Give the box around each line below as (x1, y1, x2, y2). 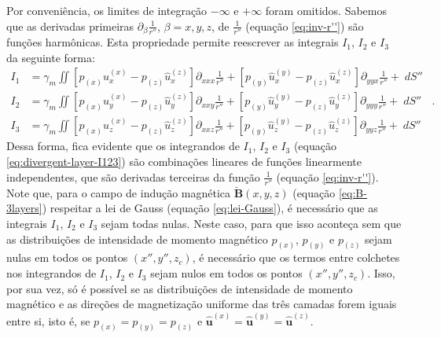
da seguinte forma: (6, 49, 95, 65)
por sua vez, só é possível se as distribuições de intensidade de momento (6, 280, 353, 296)
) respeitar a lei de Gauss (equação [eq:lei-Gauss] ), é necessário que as (42, 200, 378, 216)
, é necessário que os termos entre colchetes (192, 249, 400, 266)
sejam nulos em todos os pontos (150, 265, 303, 281)
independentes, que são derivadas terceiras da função (6, 168, 260, 185)
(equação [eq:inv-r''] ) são (245, 17, 364, 34)
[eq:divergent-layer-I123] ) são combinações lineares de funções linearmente (6, 152, 362, 169)
